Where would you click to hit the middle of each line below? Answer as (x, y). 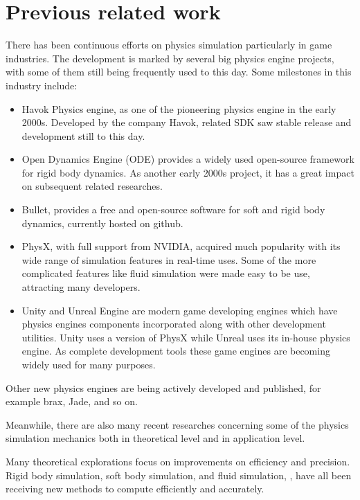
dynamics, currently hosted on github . (102, 223)
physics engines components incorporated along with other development (174, 324)
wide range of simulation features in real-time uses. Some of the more (169, 259)
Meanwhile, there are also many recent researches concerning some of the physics (177, 424)
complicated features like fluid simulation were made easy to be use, (166, 273)
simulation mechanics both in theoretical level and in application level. (155, 438)
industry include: (42, 85)
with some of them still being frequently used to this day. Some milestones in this (179, 72)
